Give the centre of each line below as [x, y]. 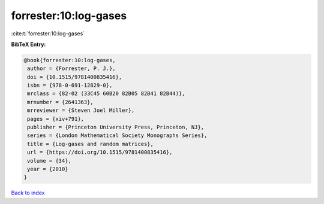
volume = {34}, [49, 161]
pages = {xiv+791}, [55, 119]
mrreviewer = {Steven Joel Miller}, [81, 110]
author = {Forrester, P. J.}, [72, 68]
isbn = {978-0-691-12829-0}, [70, 86]
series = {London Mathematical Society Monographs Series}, [117, 136]
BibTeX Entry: [28, 44]
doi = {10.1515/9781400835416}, [75, 77]
